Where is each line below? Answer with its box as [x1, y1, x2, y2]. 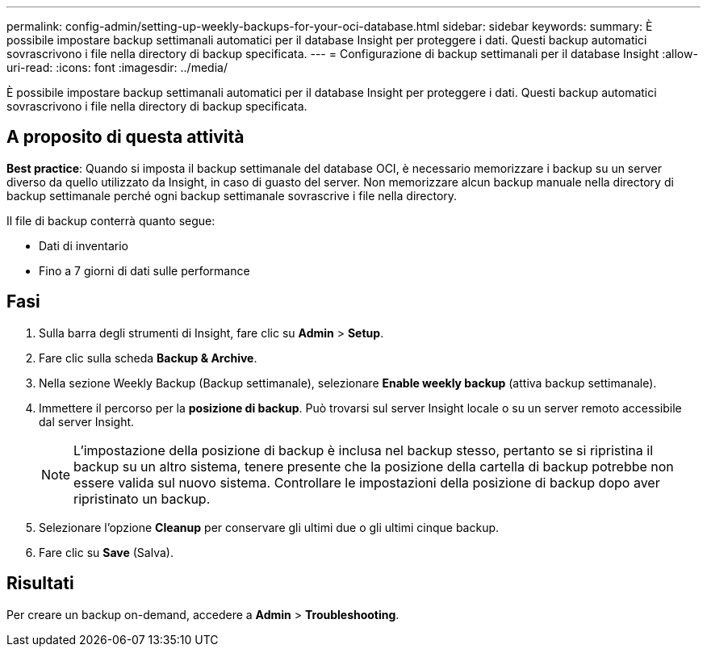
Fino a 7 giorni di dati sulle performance [39, 263, 250, 278]
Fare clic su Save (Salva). [39, 545, 174, 559]
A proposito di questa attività [6, 127, 245, 148]
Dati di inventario [39, 238, 128, 253]
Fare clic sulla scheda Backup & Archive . [39, 350, 257, 365]
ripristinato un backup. [73, 490, 211, 507]
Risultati [6, 573, 74, 594]
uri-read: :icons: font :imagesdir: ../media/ [6, 61, 228, 74]
